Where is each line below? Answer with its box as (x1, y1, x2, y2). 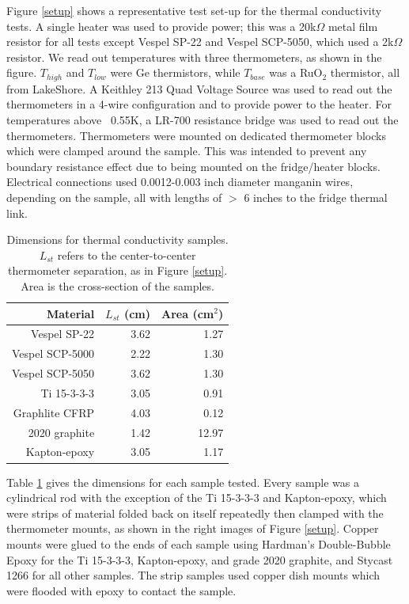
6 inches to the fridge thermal (244, 188, 388, 205)
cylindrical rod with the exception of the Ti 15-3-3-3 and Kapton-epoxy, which (6, 489, 387, 506)
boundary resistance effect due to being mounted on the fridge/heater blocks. (6, 158, 381, 174)
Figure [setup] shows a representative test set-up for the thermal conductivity (6, 2, 382, 18)
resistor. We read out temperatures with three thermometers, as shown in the (6, 48, 382, 65)
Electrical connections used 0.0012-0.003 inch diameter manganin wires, (6, 173, 354, 190)
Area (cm (161, 305, 214, 321)
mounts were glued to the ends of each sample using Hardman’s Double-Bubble (6, 535, 391, 552)
